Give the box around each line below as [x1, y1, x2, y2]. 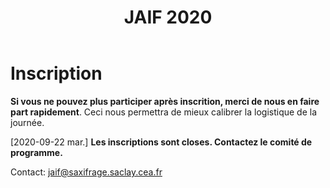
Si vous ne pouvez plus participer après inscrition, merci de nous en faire [10, 95, 320, 107]
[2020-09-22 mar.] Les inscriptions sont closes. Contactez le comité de [10, 136, 313, 148]
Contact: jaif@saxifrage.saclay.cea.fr [10, 166, 163, 178]
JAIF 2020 [123, 6, 213, 29]
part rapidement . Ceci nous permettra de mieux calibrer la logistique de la [10, 106, 318, 118]
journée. [10, 116, 45, 128]
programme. [10, 146, 63, 158]
